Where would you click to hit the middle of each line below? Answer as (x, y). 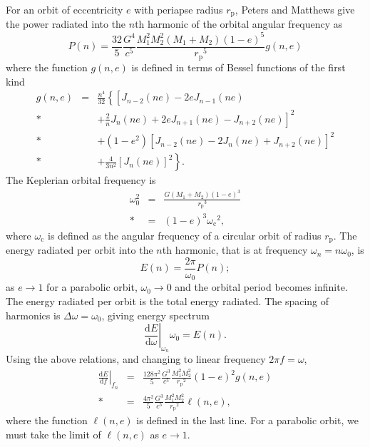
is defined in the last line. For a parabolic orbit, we (247, 420)
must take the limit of (53, 434)
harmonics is (33, 315)
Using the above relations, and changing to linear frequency (136, 359)
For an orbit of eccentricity (65, 9)
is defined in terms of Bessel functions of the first (238, 67)
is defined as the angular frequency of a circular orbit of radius (185, 235)
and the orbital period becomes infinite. (261, 287)
